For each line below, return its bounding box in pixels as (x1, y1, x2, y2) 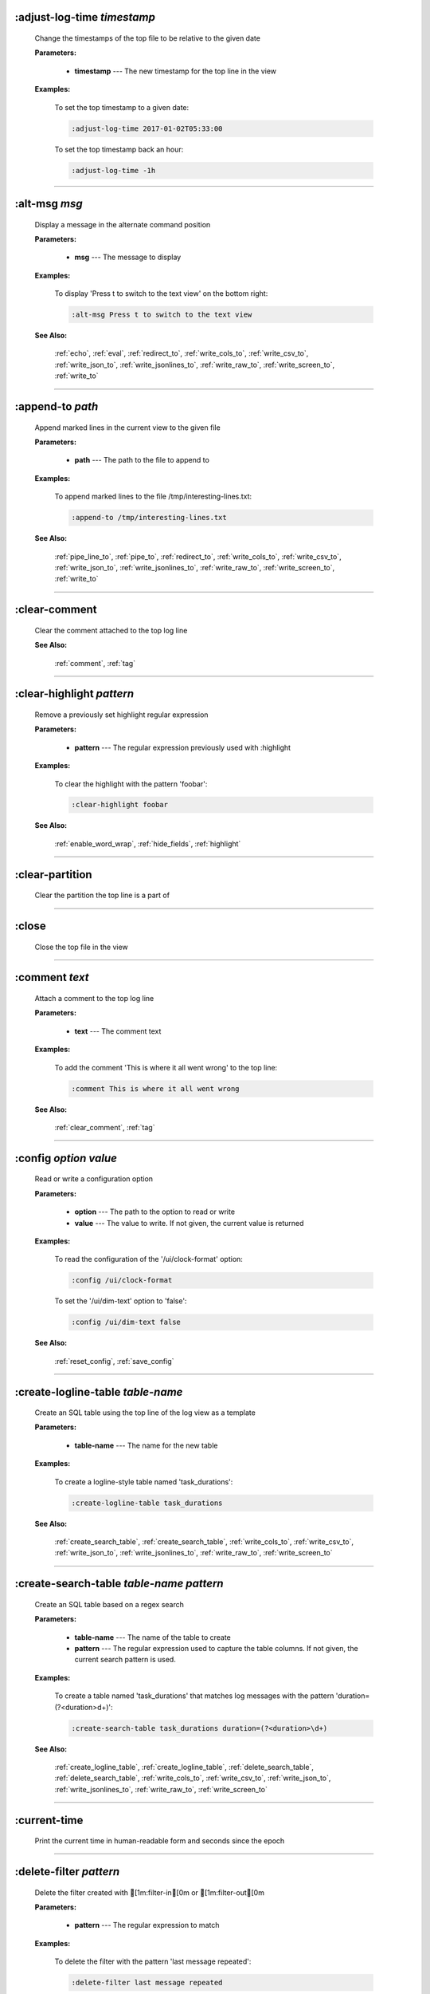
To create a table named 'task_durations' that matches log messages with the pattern (54, 1691, 334, 1700)
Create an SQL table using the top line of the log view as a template (34, 1408, 256, 1417)
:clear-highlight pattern (14, 687, 135, 701)
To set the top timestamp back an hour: (54, 144, 184, 154)
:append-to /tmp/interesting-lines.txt (71, 513, 227, 522)
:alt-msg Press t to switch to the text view (71, 310, 252, 319)
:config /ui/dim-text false (71, 1318, 181, 1327)
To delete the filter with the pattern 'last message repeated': (54, 1957, 252, 1966)
